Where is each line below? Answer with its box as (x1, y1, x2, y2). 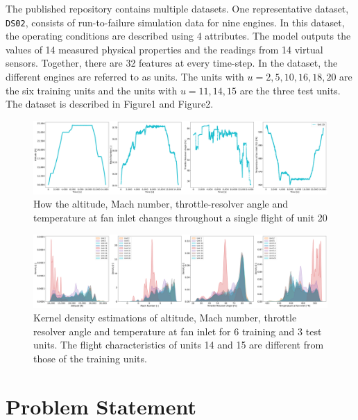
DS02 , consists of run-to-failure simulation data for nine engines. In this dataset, (6, 15, 345, 29)
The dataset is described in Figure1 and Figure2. (6, 96, 214, 111)
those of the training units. (33, 351, 147, 365)
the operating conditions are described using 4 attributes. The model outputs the (6, 28, 351, 43)
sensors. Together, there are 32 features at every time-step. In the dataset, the (6, 56, 338, 70)
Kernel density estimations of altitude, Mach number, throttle (33, 310, 297, 325)
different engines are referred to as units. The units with (6, 69, 244, 84)
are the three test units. (239, 83, 341, 97)
